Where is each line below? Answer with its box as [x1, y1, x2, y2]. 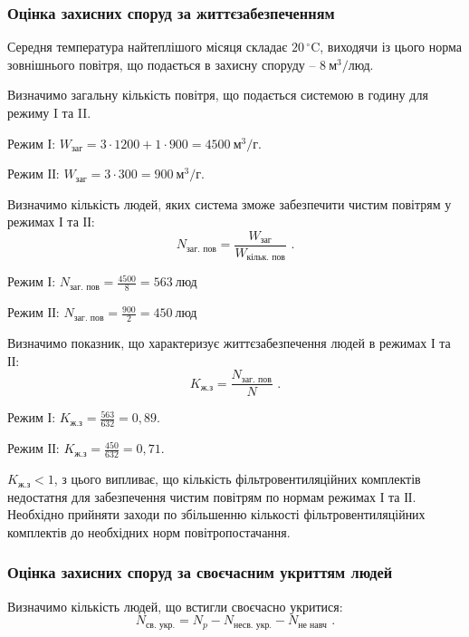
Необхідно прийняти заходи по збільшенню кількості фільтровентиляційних [7, 505, 426, 524]
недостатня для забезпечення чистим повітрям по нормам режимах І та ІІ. [7, 487, 416, 506]
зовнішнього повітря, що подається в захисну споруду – [7, 54, 316, 73]
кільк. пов [246, 253, 285, 263]
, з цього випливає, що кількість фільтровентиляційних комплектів [53, 469, 421, 488]
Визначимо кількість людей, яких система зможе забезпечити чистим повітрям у [7, 194, 452, 213]
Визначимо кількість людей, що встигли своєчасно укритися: [7, 596, 343, 615]
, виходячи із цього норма [320, 37, 462, 56]
